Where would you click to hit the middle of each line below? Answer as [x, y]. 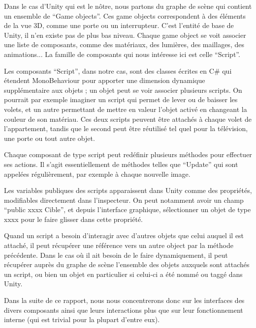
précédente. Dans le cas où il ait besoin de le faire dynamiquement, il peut [116, 255]
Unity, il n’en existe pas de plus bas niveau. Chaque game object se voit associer [125, 35]
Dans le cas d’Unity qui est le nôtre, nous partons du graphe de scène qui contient [128, 6]
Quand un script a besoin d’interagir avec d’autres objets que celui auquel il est [124, 235]
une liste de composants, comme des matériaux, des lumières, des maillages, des [124, 44]
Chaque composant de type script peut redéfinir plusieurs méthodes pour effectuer [128, 154]
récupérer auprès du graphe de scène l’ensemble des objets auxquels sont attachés [127, 264]
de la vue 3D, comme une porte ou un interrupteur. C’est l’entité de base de [119, 25]
